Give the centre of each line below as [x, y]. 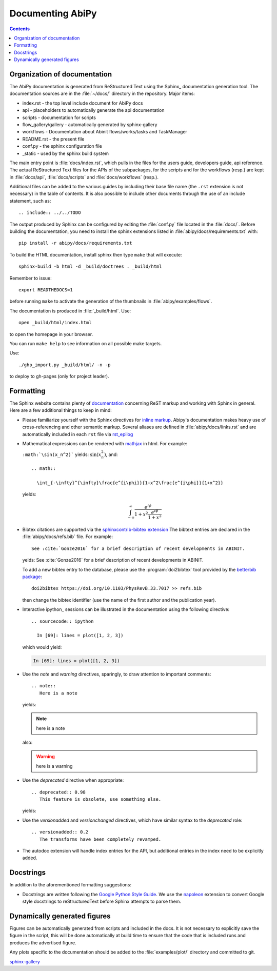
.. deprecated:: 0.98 [58, 792]
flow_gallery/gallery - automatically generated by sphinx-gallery [90, 124]
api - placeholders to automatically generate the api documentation [93, 110]
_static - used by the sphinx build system [66, 153]
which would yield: [42, 647]
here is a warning [54, 766]
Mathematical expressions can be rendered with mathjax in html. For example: [105, 443]
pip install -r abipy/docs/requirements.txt [76, 243]
